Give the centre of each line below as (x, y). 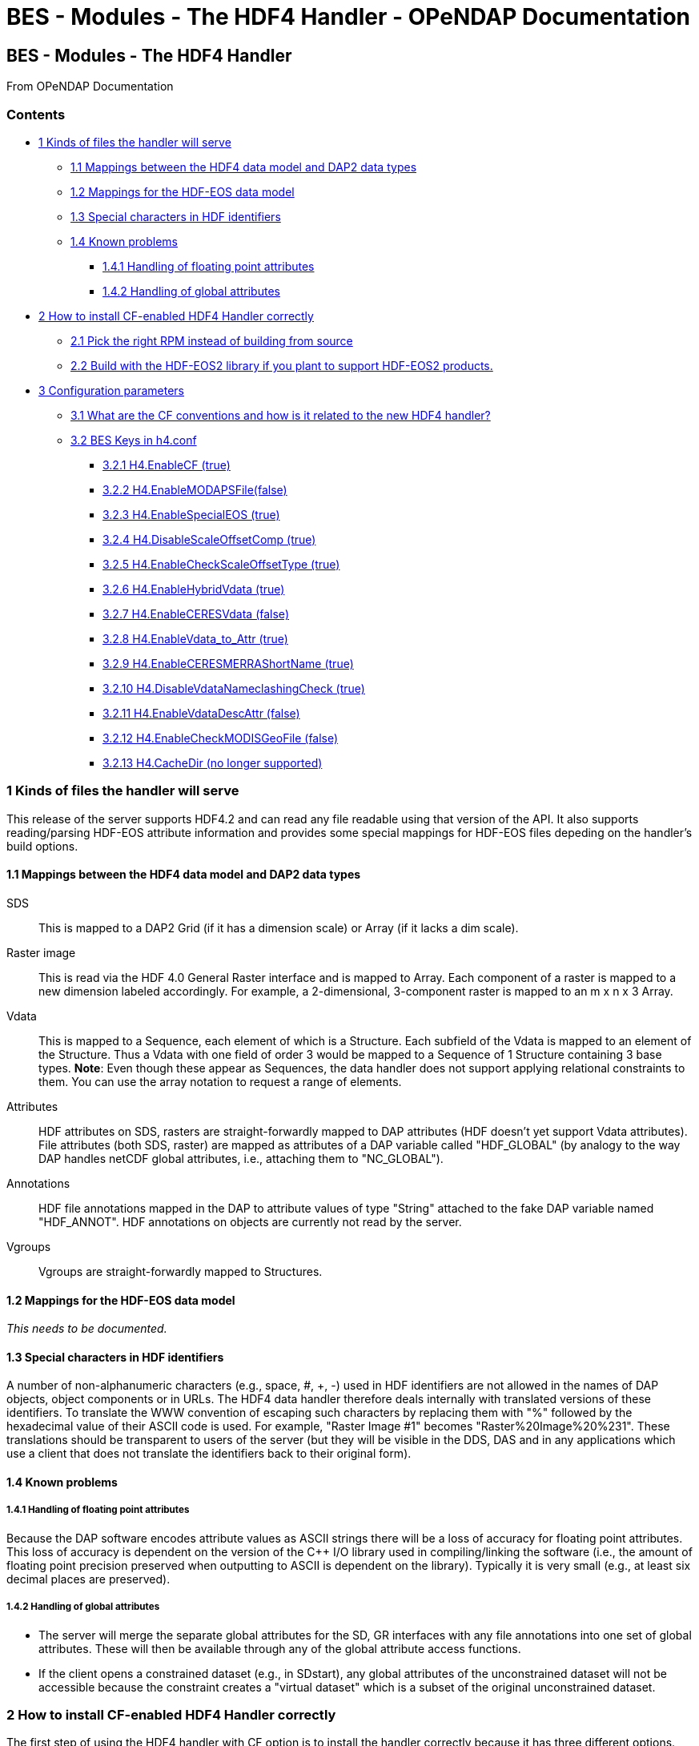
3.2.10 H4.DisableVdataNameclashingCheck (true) (234, 688)
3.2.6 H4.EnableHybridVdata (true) (194, 589)
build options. (42, 846)
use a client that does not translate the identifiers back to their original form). (209, 1454)
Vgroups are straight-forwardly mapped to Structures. (181, 1271)
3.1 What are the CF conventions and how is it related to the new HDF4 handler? (281, 415)
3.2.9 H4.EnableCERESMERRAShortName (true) (228, 663)
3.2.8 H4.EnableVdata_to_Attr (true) (195, 638)
